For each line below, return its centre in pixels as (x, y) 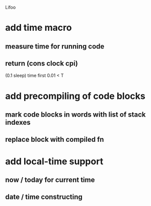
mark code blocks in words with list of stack (75, 114)
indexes (18, 122)
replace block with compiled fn (55, 140)
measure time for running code (55, 46)
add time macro (39, 28)
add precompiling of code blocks (75, 96)
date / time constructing (44, 197)
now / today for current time (50, 179)
